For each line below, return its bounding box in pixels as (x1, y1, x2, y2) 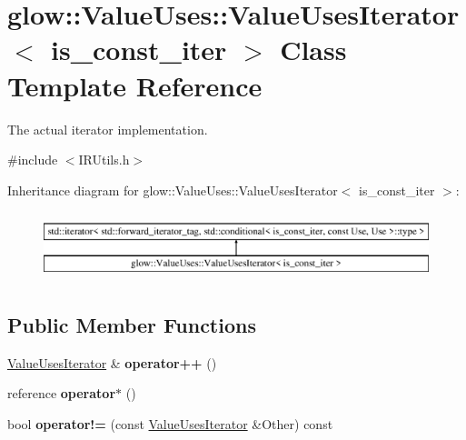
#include (7, 150, 58, 169)
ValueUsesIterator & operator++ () (7, 353, 217, 372)
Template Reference (7, 66, 263, 104)
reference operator (7, 384, 116, 403)
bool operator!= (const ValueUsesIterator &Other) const (7, 414, 333, 433)
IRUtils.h (78, 150, 130, 169)
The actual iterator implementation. (7, 119, 208, 138)
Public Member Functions (7, 310, 256, 338)
